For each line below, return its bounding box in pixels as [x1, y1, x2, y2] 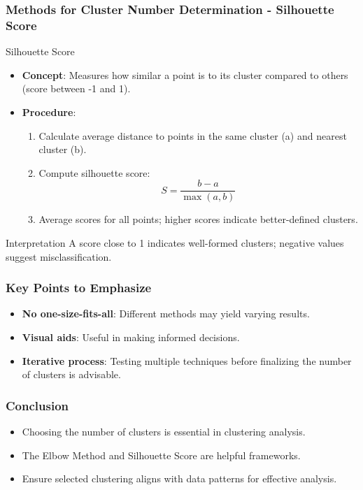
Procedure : [22, 104, 76, 119]
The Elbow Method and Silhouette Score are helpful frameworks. [22, 447, 301, 462]
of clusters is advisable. [22, 367, 121, 382]
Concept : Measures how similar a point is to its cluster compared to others [22, 67, 348, 82]
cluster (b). [38, 142, 87, 157]
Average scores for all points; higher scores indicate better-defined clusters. [38, 212, 358, 226]
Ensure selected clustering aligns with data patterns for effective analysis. [22, 471, 337, 486]
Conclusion [6, 396, 69, 414]
